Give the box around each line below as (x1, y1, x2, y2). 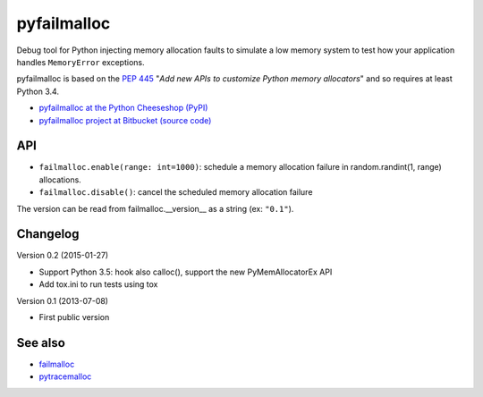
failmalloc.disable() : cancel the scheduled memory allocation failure (38, 187, 313, 198)
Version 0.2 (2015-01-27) (16, 250, 109, 261)
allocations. (38, 174, 82, 185)
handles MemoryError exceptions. (16, 56, 145, 67)
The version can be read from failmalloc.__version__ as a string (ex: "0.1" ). (16, 203, 294, 214)
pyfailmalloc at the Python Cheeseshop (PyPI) (38, 103, 208, 114)
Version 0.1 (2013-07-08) (16, 295, 109, 306)
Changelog (16, 226, 80, 241)
